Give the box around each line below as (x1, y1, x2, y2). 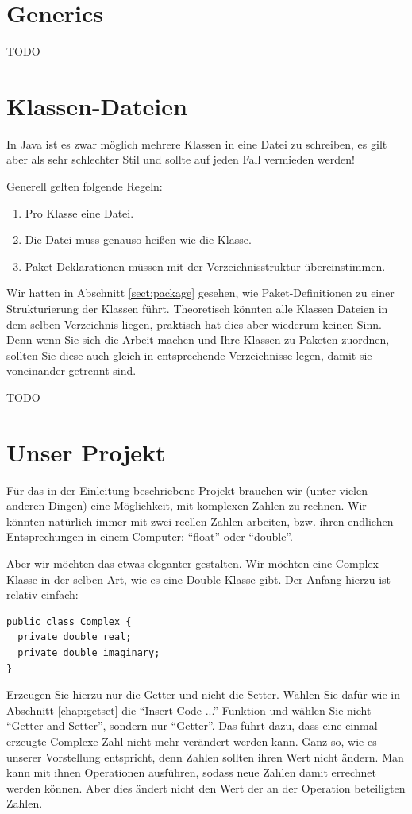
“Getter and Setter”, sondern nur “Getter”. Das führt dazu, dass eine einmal (6, 717, 378, 734)
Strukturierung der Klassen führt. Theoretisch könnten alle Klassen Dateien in (6, 300, 388, 316)
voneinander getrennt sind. (6, 362, 137, 379)
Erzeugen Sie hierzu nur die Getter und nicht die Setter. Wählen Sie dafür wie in (6, 686, 401, 703)
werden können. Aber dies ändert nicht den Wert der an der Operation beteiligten (6, 779, 406, 796)
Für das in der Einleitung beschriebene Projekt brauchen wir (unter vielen (6, 481, 368, 498)
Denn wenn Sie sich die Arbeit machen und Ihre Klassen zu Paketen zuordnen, (6, 331, 390, 348)
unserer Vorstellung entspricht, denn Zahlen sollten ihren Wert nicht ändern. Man (6, 748, 404, 765)
